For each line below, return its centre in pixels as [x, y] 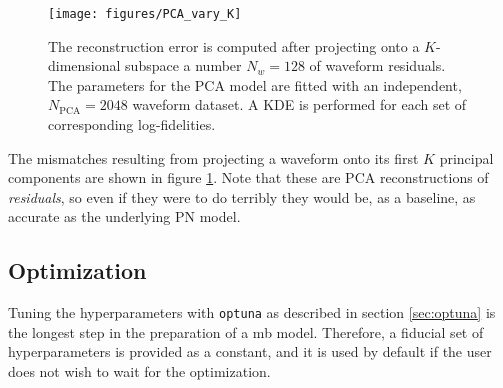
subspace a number [183, 65]
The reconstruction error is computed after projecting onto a [234, 45]
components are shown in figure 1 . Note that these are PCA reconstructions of [248, 177]
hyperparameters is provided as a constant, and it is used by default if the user [250, 351]
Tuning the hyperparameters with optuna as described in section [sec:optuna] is [252, 312]
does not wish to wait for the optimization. [139, 371]
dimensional [84, 65]
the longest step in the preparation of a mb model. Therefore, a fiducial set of [246, 331]
